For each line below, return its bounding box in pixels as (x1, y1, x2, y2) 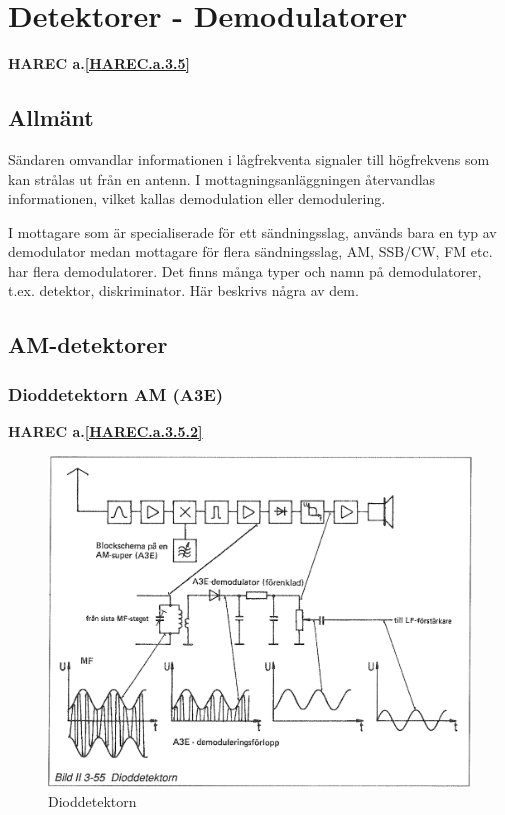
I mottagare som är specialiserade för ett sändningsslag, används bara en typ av (8, 221, 497, 242)
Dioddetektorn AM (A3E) (8, 381, 224, 406)
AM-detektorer (8, 329, 168, 360)
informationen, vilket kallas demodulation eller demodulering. (8, 188, 386, 209)
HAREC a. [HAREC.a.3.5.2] (8, 421, 203, 442)
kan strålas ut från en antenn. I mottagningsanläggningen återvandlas (8, 168, 436, 189)
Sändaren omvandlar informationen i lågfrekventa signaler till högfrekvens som (8, 148, 490, 169)
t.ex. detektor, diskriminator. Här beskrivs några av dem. (8, 280, 359, 301)
